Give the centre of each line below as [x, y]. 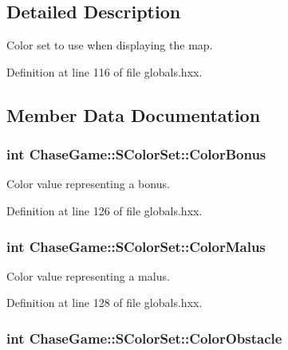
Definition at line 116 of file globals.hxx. [105, 71]
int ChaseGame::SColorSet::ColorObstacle [144, 338]
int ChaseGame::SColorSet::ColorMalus [136, 246]
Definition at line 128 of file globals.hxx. [105, 303]
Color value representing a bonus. [88, 184]
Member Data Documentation [134, 114]
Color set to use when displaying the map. [110, 45]
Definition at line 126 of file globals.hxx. [105, 210]
